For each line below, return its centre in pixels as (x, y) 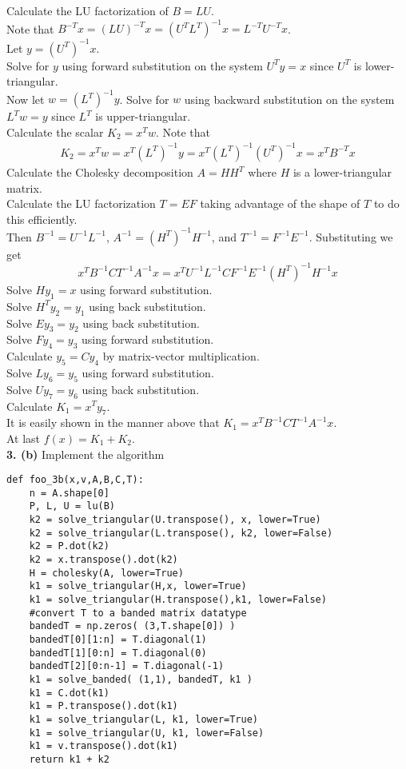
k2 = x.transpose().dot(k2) (103, 560)
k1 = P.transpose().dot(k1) (103, 706)
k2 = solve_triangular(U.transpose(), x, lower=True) (175, 520)
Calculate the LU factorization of (88, 10)
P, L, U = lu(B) (72, 506)
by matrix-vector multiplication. (181, 356)
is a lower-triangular (342, 172)
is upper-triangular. (143, 116)
